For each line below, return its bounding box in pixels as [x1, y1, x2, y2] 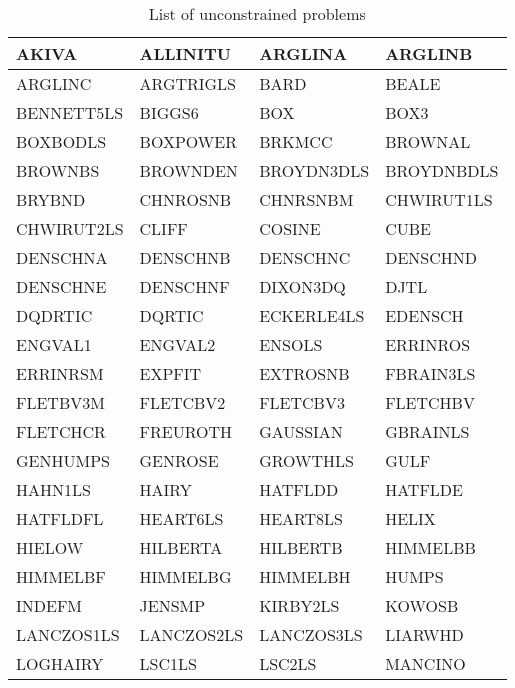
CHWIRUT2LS [16, 217, 124, 240]
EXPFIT [139, 362, 202, 385]
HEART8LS [259, 507, 343, 530]
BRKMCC [259, 130, 333, 153]
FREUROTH [139, 420, 233, 443]
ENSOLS [259, 333, 323, 356]
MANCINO [385, 652, 466, 675]
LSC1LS [139, 652, 197, 675]
